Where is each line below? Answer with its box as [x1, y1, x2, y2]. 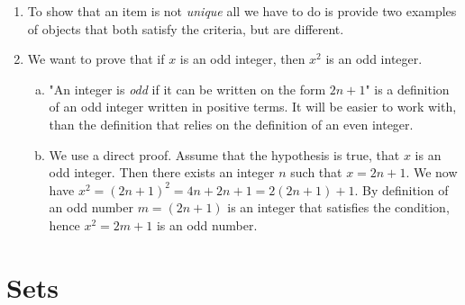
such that [290, 163, 342, 182]
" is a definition [365, 79, 450, 98]
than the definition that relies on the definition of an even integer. [49, 114, 414, 133]
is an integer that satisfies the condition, [227, 198, 450, 217]
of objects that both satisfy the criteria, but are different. [27, 19, 344, 38]
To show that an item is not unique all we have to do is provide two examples [27, 2, 457, 20]
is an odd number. [156, 215, 258, 234]
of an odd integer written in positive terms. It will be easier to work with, [49, 97, 457, 116]
